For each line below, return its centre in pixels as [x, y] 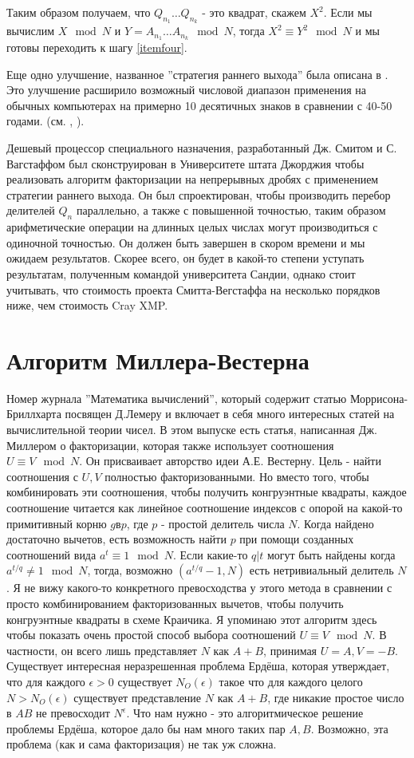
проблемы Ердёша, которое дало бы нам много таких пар [146, 728]
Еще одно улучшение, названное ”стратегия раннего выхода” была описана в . [197, 74]
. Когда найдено [335, 523]
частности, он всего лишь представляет [102, 650]
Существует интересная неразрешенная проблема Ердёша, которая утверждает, [198, 666]
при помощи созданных [297, 539]
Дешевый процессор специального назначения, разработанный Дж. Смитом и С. [202, 148]
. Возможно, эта [349, 728]
